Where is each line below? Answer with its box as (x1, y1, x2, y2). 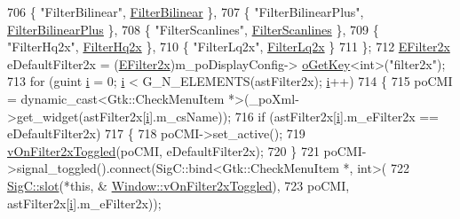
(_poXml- (244, 89, 299, 107)
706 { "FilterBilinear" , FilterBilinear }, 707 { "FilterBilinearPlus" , (7, 3, 364, 20)
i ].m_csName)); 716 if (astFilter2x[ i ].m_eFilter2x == (146, 106, 439, 125)
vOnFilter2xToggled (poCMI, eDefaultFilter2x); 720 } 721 (7, 141, 320, 160)
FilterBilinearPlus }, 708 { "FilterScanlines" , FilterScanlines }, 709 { (7, 20, 379, 38)
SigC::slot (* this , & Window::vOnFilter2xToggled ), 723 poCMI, (7, 176, 350, 194)
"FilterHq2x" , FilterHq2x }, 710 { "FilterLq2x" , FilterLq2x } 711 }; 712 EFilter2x (7, 37, 450, 56)
